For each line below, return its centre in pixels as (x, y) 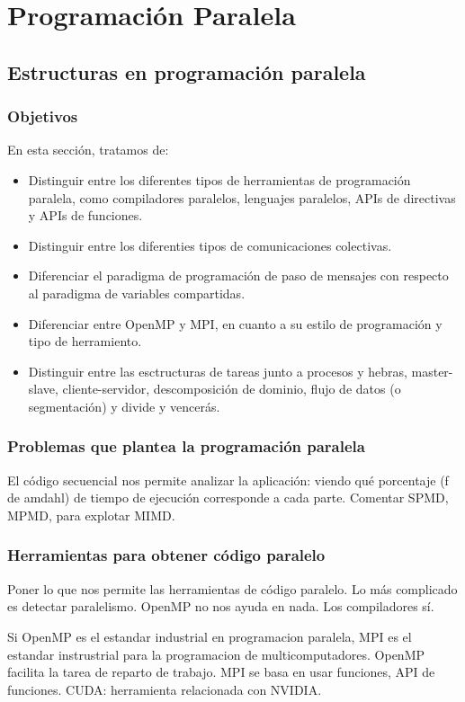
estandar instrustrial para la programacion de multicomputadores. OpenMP (216, 654)
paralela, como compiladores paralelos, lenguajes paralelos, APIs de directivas (242, 197)
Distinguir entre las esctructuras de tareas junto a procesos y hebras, (218, 371)
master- (432, 371)
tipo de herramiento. (85, 341)
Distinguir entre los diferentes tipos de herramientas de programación (219, 179)
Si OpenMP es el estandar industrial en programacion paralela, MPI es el (210, 636)
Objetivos (43, 116)
